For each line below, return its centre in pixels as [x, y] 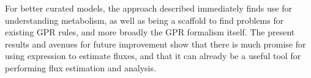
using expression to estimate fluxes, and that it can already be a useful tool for [153, 56]
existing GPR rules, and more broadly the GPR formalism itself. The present [150, 32]
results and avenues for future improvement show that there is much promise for [155, 44]
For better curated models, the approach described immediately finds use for [148, 8]
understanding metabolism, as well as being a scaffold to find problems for [144, 20]
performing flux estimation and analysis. [81, 67]
